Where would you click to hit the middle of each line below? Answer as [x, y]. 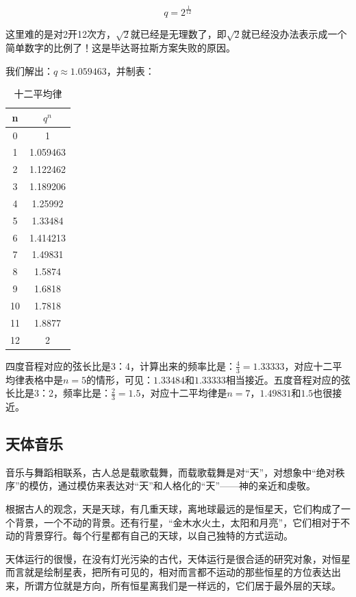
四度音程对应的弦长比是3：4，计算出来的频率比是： [120, 365]
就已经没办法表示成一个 [294, 34]
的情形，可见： [120, 379]
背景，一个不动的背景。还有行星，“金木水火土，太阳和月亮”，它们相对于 [178, 522]
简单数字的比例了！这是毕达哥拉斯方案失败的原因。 [120, 47]
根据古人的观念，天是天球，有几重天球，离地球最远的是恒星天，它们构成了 [173, 509]
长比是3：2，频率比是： [58, 393]
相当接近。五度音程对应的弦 [288, 379]
